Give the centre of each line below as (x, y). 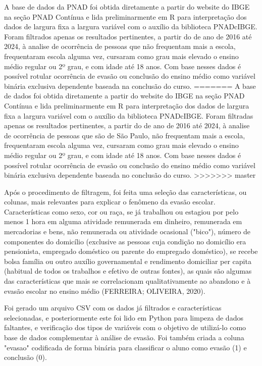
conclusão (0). (25, 357)
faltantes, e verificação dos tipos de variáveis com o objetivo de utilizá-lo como (125, 327)
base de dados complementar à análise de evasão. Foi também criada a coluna (124, 337)
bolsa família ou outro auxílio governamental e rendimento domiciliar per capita (128, 261)
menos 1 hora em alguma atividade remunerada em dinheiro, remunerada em (123, 221)
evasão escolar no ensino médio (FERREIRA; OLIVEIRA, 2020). (105, 291)
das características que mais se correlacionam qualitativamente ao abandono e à (127, 281)
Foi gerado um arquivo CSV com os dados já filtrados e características (113, 308)
